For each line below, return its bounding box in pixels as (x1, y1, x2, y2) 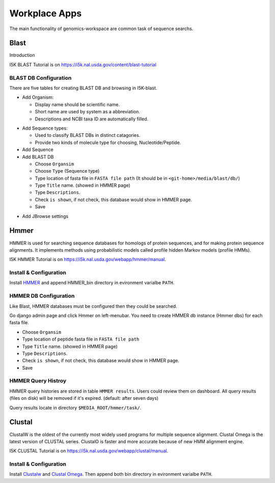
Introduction (9, 52, 35, 58)
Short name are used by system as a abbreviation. (35, 109, 140, 115)
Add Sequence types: (22, 125, 68, 131)
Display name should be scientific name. (35, 101, 120, 107)
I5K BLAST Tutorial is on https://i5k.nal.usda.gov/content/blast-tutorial (9, 61, 156, 67)
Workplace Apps (9, 8, 82, 19)
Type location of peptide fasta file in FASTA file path (22, 336, 140, 342)
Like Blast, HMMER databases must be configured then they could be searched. (9, 303, 178, 309)
